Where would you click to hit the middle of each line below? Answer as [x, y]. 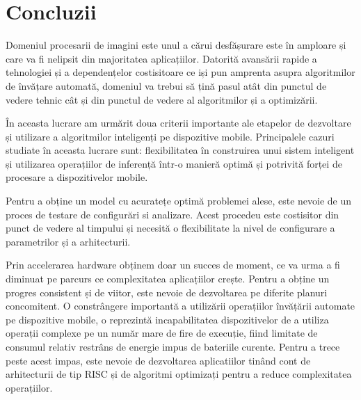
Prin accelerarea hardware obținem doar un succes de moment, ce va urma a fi [173, 265]
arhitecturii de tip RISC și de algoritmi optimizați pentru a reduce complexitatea [179, 374]
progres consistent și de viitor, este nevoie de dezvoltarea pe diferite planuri [167, 292]
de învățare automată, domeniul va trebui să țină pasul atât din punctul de [166, 85]
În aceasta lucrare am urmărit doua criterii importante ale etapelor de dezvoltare [178, 123]
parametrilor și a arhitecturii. [68, 241]
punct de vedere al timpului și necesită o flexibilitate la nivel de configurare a [170, 228]
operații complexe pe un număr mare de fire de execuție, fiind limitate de [162, 333]
